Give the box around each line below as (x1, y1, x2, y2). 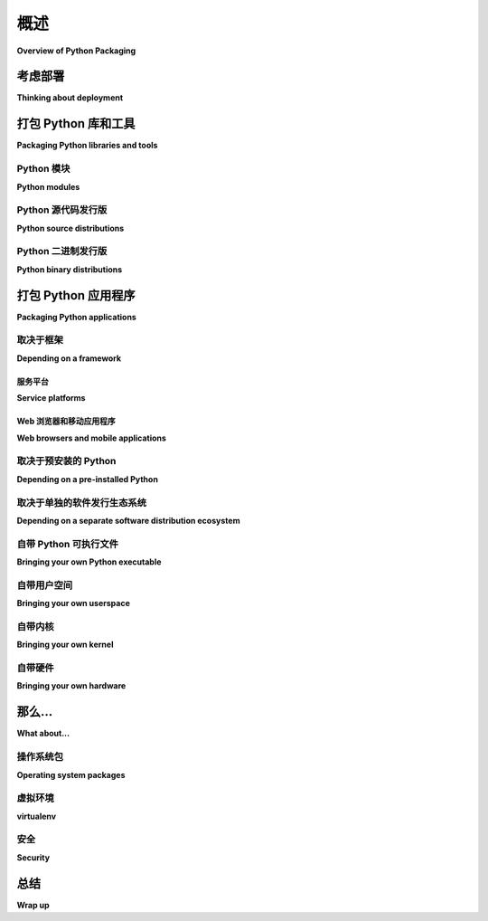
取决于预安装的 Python (16, 455, 117, 468)
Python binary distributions (16, 263, 123, 275)
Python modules (16, 181, 80, 192)
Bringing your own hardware (16, 680, 127, 691)
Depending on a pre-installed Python (16, 473, 158, 484)
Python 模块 (16, 163, 70, 176)
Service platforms (16, 393, 86, 404)
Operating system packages (16, 769, 126, 780)
